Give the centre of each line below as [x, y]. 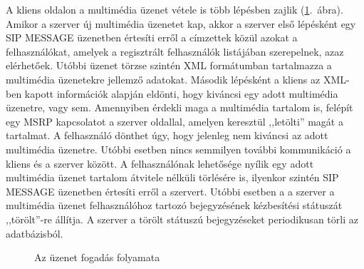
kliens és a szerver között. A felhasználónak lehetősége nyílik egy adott [160, 163]
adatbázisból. [35, 233]
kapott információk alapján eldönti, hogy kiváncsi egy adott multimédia [181, 93]
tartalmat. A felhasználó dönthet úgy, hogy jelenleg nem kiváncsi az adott [167, 135]
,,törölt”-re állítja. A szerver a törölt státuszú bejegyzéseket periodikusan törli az [182, 219]
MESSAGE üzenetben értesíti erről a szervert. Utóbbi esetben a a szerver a [170, 191]
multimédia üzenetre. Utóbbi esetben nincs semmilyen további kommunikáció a [178, 149]
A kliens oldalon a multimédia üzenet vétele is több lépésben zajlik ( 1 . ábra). [175, 9]
